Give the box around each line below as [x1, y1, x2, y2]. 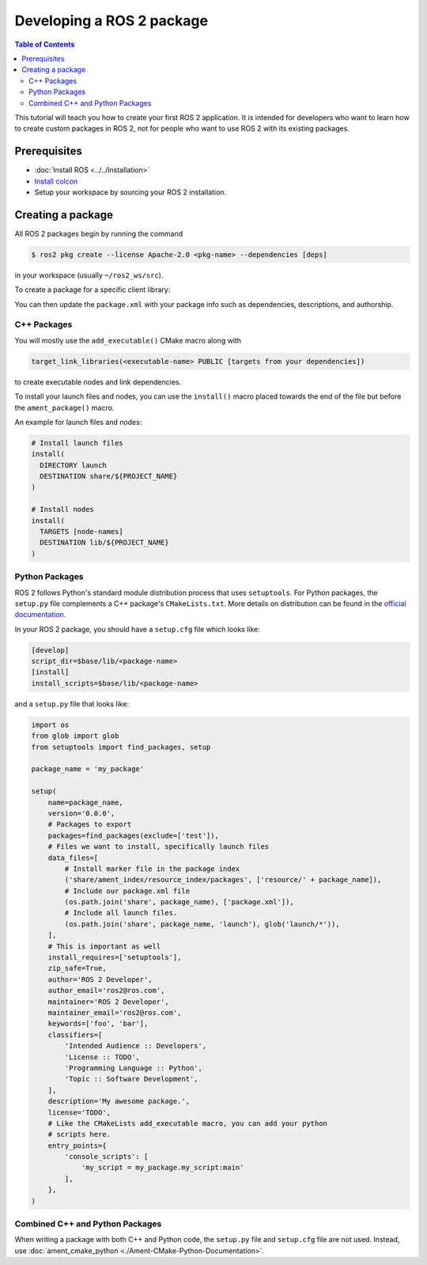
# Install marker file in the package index [64, 864, 240, 873]
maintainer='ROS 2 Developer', [47, 997, 169, 1006]
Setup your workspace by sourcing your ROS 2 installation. [34, 187, 227, 197]
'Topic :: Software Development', [64, 1074, 198, 1084]
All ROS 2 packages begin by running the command [14, 229, 183, 238]
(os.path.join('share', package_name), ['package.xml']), [64, 898, 294, 907]
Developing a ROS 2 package [14, 12, 209, 29]
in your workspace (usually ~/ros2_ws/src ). [14, 270, 164, 280]
